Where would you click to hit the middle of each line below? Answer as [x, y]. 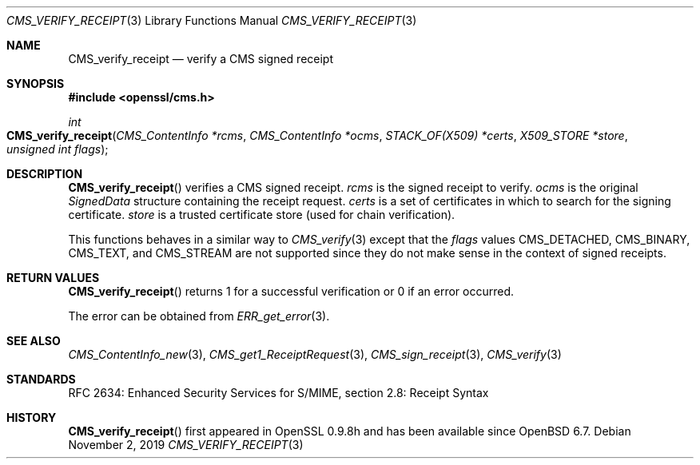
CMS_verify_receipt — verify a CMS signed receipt [201, 59]
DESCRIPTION [45, 174]
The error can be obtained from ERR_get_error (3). [199, 316]
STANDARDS [41, 379]
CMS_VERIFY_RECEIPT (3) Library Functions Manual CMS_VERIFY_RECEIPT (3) [212, 20]
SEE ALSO [34, 341]
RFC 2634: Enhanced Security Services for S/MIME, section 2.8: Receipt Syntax [278, 393]
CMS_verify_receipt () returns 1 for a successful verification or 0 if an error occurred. [291, 291]
